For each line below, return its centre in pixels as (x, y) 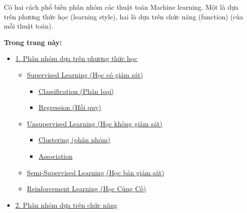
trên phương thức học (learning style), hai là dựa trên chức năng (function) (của (123, 16)
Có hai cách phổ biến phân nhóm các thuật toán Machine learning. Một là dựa (121, 7)
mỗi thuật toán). (29, 26)
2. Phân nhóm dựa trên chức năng (66, 205)
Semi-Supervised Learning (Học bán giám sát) (96, 172)
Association (56, 156)
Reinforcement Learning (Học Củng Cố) (87, 189)
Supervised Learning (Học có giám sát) (85, 74)
